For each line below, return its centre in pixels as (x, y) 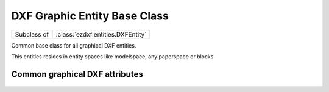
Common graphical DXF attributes (77, 74)
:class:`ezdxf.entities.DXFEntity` (101, 34)
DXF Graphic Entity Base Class (90, 16)
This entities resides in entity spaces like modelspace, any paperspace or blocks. (113, 56)
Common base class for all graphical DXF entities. (74, 45)
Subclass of (32, 34)
